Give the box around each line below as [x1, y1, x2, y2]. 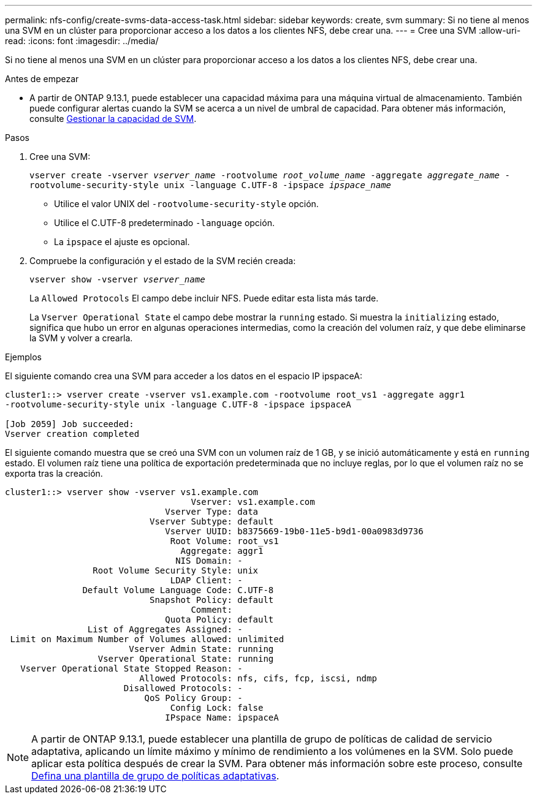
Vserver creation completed [5, 429, 140, 439]
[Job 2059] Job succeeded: [5, 419, 134, 429]
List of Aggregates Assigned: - [87, 624, 243, 634]
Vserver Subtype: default [150, 517, 274, 526]
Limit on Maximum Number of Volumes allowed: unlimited [10, 634, 284, 644]
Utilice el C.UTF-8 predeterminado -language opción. [54, 218, 275, 228]
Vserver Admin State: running [129, 644, 274, 654]
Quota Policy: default [165, 615, 274, 624]
